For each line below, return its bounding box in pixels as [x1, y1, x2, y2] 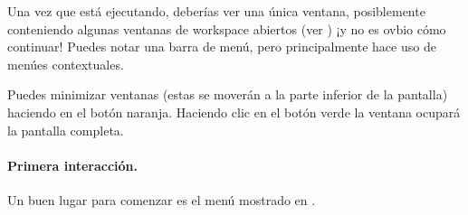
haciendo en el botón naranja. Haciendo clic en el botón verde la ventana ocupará [7, 102, 461, 121]
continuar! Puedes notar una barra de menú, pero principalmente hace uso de [7, 37, 436, 56]
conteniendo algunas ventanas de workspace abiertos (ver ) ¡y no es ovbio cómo [7, 19, 446, 38]
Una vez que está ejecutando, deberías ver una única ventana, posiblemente [7, 2, 425, 20]
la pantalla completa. [7, 120, 124, 139]
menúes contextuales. [7, 54, 124, 73]
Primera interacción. [7, 155, 138, 174]
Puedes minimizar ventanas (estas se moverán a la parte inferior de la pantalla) [7, 85, 448, 104]
